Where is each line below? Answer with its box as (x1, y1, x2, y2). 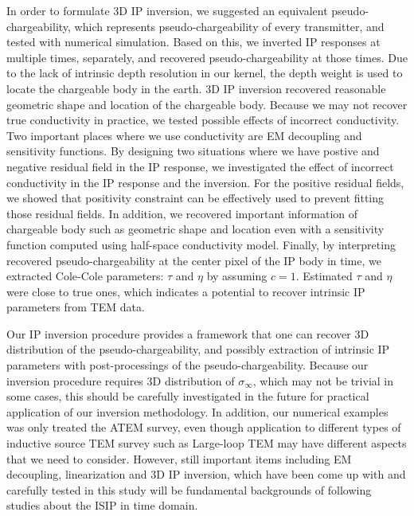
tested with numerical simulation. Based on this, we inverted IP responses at (6, 33, 381, 50)
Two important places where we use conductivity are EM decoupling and (6, 127, 362, 143)
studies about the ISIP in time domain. (6, 497, 198, 514)
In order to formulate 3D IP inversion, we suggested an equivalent (6, 2, 328, 18)
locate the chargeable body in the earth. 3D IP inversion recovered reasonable (6, 80, 386, 96)
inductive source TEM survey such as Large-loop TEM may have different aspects (6, 435, 407, 451)
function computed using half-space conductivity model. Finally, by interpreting (6, 236, 396, 252)
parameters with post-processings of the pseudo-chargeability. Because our (6, 357, 369, 373)
